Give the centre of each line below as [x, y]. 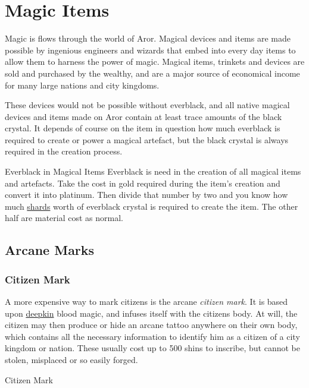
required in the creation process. [64, 151]
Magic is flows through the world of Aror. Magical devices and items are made [148, 38]
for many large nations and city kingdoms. [82, 85]
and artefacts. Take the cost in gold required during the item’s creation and [143, 183]
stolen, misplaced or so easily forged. [71, 359]
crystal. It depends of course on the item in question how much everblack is [143, 128]
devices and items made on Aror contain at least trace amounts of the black [143, 116]
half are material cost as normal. [64, 218]
